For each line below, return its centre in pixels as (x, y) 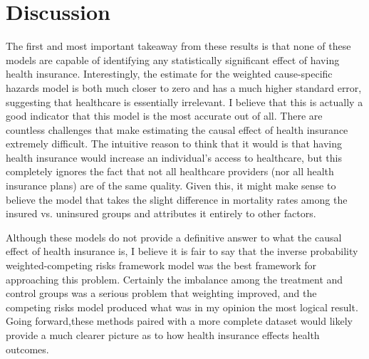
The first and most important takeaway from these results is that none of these (178, 46)
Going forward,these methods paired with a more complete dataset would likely (179, 321)
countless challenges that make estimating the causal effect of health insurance (177, 129)
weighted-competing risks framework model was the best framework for (161, 265)
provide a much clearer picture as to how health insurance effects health (163, 335)
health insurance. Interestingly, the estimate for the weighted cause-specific (169, 74)
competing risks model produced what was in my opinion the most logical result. (182, 307)
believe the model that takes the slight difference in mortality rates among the (177, 199)
